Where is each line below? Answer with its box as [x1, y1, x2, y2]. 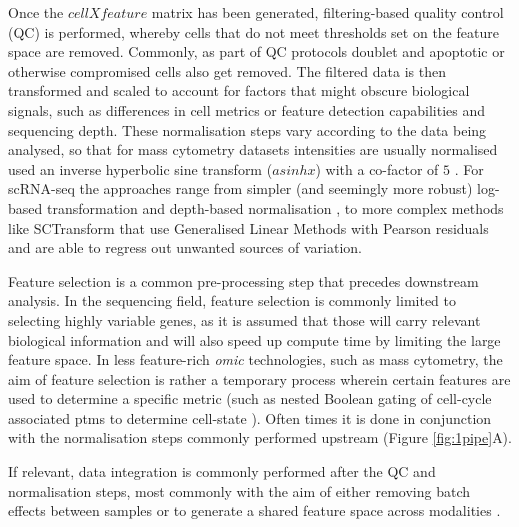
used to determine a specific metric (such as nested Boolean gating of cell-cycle [8, 388, 492, 409]
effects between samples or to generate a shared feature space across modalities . [8, 500, 501, 521]
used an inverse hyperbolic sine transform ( [8, 158, 273, 179]
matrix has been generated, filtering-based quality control [151, 2, 504, 22]
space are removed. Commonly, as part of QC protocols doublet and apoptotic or [8, 41, 505, 62]
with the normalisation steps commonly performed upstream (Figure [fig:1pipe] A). [8, 427, 512, 448]
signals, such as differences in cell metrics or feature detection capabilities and [8, 99, 486, 120]
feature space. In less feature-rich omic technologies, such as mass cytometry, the [8, 349, 503, 370]
